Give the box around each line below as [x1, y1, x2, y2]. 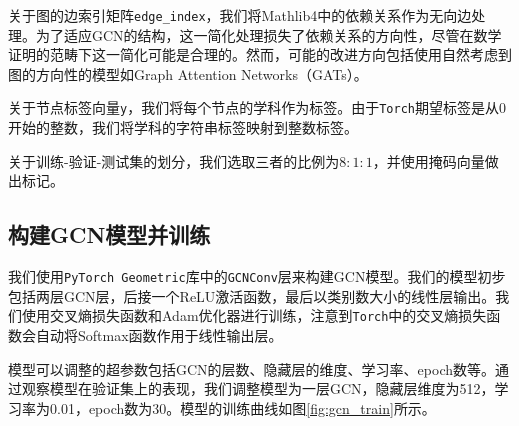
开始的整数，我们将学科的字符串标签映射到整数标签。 [8, 117, 358, 138]
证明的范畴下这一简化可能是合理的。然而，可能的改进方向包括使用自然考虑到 [8, 44, 512, 65]
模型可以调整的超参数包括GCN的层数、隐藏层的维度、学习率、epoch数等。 [8, 358, 495, 379]
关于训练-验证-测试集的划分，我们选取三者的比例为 [8, 150, 340, 171]
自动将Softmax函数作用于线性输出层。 [35, 324, 283, 345]
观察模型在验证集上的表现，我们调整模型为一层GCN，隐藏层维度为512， [21, 378, 495, 399]
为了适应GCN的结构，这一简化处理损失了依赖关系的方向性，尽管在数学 [35, 24, 502, 45]
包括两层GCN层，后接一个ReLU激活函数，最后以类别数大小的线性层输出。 [8, 285, 496, 306]
